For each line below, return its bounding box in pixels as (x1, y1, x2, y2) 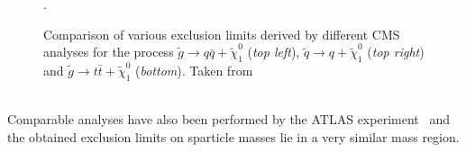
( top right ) (367, 42, 425, 61)
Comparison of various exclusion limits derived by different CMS (43, 24, 400, 43)
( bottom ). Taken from (135, 60, 253, 79)
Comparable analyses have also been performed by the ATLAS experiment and (7, 110, 450, 129)
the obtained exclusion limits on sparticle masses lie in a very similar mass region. (7, 127, 460, 146)
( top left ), (247, 42, 300, 61)
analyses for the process (43, 42, 174, 61)
